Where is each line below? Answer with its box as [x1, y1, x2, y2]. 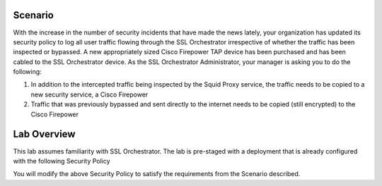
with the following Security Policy [13, 156, 110, 165]
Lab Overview [13, 128, 76, 140]
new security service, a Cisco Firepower [30, 90, 149, 99]
